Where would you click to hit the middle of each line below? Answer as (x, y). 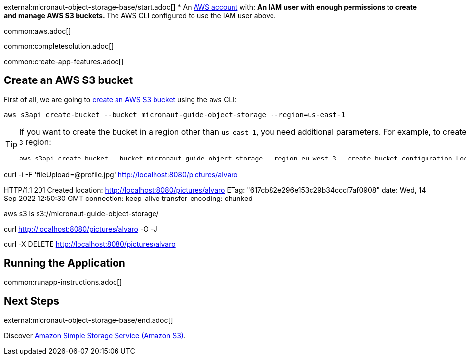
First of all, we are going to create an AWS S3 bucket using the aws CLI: (120, 99)
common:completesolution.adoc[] (59, 46)
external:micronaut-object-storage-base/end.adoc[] (89, 320)
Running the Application (65, 263)
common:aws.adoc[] (38, 31)
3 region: (35, 141)
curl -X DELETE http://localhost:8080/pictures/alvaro (90, 244)
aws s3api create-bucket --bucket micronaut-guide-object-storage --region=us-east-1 (175, 114)
